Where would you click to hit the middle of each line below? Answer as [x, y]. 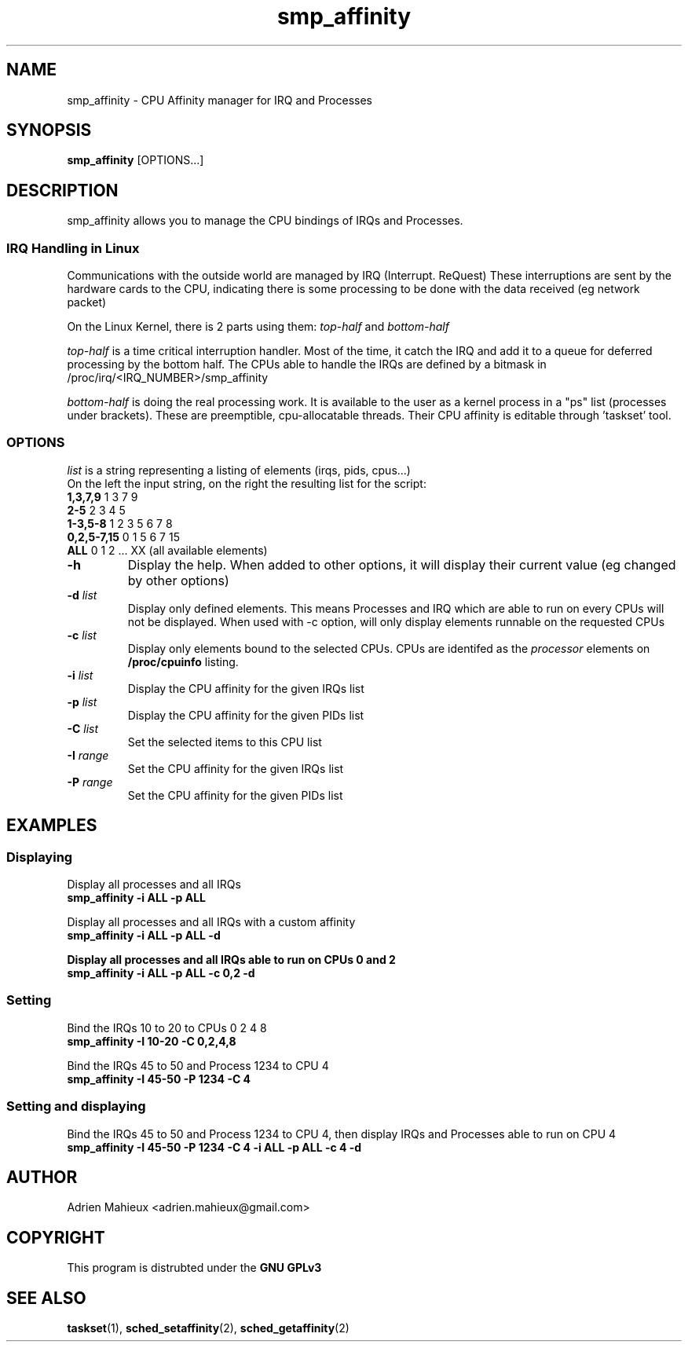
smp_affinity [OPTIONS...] [135, 160]
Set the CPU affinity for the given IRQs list [236, 768]
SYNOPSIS [49, 130]
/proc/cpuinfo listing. [183, 661]
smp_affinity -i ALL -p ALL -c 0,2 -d [161, 973]
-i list [80, 675]
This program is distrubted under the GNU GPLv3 [194, 1268]
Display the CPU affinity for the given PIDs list [246, 715]
